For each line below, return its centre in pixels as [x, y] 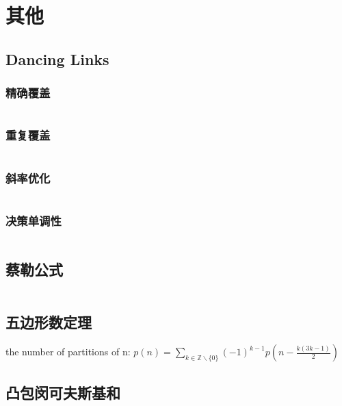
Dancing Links [57, 59]
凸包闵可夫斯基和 [63, 392]
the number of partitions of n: [68, 352]
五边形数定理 [49, 321]
